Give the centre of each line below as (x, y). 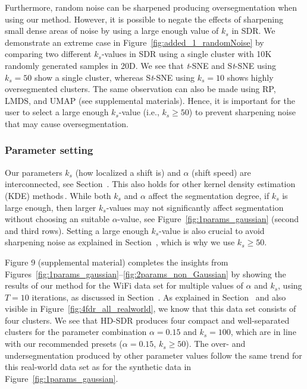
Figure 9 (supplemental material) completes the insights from (117, 262)
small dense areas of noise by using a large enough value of (112, 31)
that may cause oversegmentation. (67, 123)
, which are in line (263, 332)
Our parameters (34, 172)
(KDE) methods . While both (58, 195)
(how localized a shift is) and (128, 172)
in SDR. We (253, 31)
